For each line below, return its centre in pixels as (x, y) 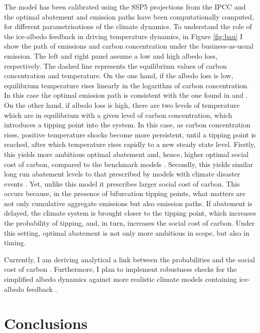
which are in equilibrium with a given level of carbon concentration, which (118, 115)
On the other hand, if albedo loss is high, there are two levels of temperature (122, 105)
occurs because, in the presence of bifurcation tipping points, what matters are (125, 193)
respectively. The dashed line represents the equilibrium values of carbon (115, 65)
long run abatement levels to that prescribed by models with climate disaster (122, 174)
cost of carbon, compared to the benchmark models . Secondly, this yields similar (129, 164)
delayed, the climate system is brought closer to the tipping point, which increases (130, 213)
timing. (15, 242)
